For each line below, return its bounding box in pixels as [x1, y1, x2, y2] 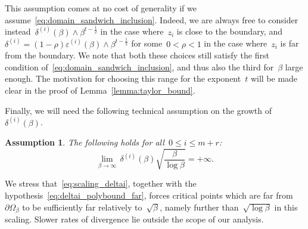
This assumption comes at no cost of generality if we [5, 2, 197, 14]
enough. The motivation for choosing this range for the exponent [5, 72, 241, 85]
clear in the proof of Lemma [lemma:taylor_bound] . [5, 84, 195, 97]
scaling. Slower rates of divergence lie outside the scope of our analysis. [5, 213, 264, 225]
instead [5, 25, 31, 38]
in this [274, 200, 298, 213]
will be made [250, 72, 298, 85]
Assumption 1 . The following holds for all [5, 136, 164, 148]
